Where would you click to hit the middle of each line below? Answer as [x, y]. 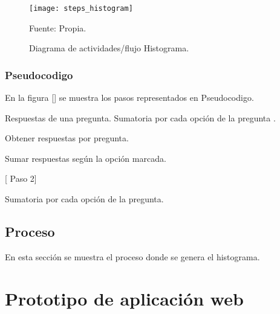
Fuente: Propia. [58, 27]
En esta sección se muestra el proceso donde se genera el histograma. [132, 256]
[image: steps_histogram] [81, 8]
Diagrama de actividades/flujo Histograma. [109, 48]
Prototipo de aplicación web [124, 298]
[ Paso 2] [21, 178]
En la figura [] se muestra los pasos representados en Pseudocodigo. [129, 98]
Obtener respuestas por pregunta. [67, 138]
